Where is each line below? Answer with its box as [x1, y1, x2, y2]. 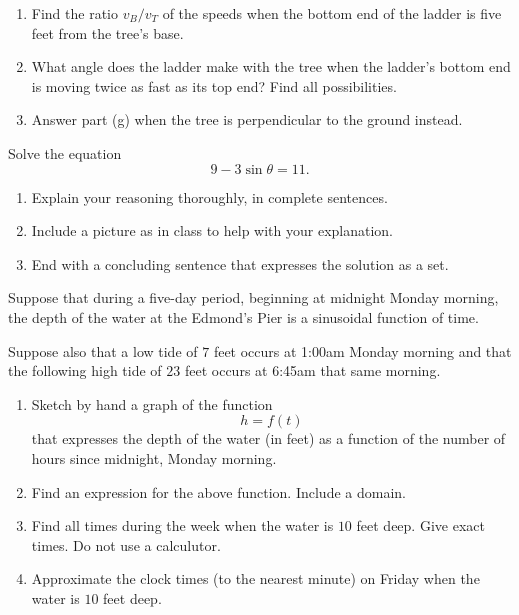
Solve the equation [8, 142, 122, 163]
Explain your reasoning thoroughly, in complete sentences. [31, 186, 388, 207]
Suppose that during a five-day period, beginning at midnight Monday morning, [8, 287, 499, 308]
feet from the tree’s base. [31, 22, 184, 43]
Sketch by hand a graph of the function [31, 393, 273, 414]
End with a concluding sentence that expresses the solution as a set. [31, 253, 449, 274]
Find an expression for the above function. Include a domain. [31, 481, 406, 502]
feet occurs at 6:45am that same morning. [184, 360, 441, 381]
